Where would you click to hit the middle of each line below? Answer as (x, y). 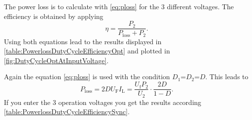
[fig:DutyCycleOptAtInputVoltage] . (56, 60)
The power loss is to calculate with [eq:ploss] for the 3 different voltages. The (119, 6)
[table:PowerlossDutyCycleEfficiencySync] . (67, 111)
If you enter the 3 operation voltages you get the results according (103, 102)
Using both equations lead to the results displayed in (83, 41)
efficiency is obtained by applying (54, 16)
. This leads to (227, 77)
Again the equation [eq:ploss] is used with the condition (87, 77)
